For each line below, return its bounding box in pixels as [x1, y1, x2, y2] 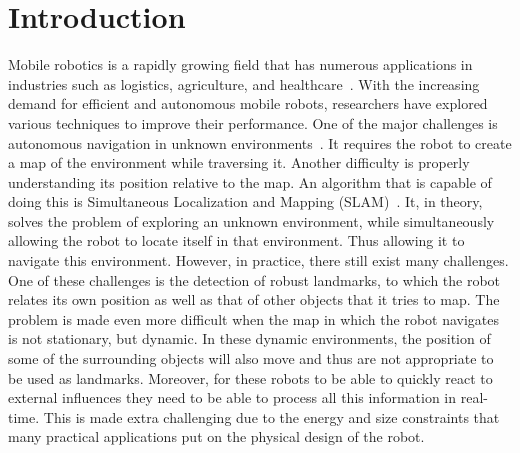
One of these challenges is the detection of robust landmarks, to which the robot [8, 269, 501, 290]
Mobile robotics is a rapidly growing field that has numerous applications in [8, 54, 473, 75]
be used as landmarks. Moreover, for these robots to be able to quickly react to [8, 367, 493, 388]
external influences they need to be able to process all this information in [8, 387, 457, 408]
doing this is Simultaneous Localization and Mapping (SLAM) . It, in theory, [8, 191, 483, 212]
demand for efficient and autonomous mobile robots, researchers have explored [8, 93, 488, 114]
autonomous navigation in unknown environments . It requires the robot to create [8, 132, 512, 153]
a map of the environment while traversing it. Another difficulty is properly [8, 152, 470, 173]
